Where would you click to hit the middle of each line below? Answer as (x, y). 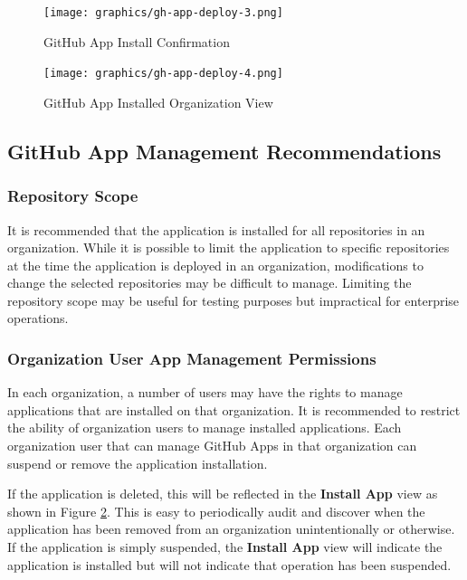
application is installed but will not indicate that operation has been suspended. (229, 564)
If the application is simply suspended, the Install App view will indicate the (225, 547)
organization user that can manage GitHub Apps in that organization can (212, 446)
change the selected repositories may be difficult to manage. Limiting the (210, 283)
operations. (38, 318)
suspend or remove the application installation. (138, 463)
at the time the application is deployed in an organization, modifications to (215, 265)
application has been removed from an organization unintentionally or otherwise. (231, 529)
